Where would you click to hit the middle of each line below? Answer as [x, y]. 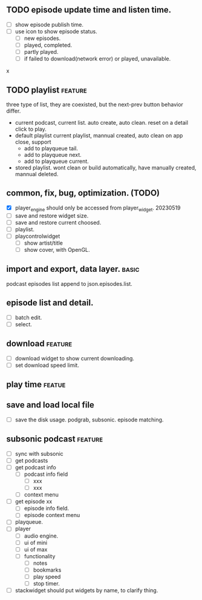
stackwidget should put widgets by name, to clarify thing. [86, 590]
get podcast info [35, 467]
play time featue [36, 385]
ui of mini [36, 542]
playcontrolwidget [37, 236]
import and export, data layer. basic [73, 269]
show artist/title [44, 243]
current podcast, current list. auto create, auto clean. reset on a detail [102, 123]
